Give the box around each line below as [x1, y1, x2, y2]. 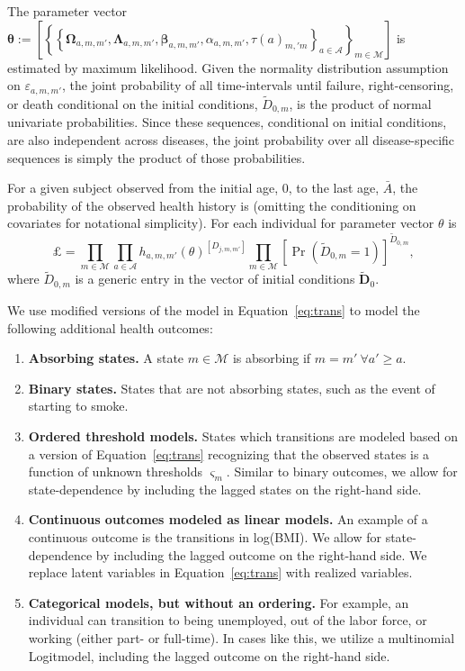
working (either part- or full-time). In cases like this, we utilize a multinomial [28, 629, 455, 648]
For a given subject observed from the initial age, [7, 178, 279, 197]
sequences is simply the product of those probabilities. [7, 148, 306, 167]
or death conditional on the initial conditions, [7, 94, 258, 113]
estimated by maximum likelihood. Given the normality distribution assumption [7, 58, 449, 77]
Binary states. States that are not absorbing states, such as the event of [28, 378, 435, 397]
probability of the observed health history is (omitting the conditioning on [7, 195, 416, 214]
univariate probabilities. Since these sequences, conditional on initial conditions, [7, 113, 447, 131]
